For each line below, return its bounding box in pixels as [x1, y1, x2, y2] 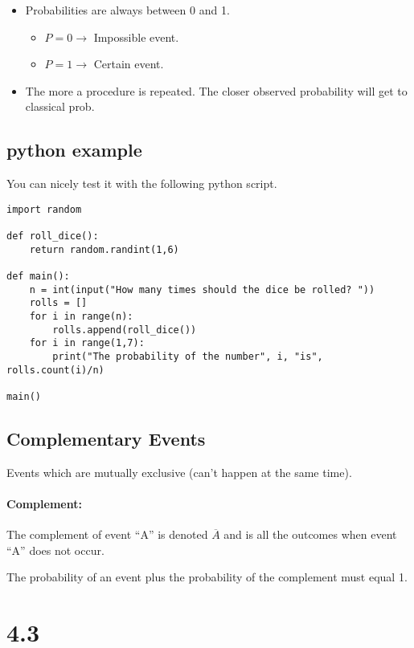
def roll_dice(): [6, 230, 99, 242]
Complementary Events [6, 426, 206, 450]
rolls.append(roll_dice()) [52, 324, 197, 336]
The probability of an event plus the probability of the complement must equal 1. [6, 569, 408, 585]
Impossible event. [93, 28, 179, 45]
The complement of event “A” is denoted [6, 526, 208, 543]
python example [6, 137, 142, 162]
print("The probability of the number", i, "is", [52, 350, 323, 362]
